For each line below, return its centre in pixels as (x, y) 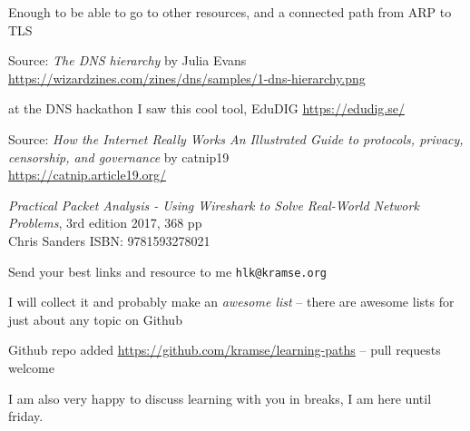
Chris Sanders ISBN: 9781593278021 (109, 240)
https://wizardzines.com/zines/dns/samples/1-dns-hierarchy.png (187, 78)
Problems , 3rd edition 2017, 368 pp (105, 223)
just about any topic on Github (95, 319)
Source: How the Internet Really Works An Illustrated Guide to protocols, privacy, (236, 138)
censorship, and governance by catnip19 (119, 157)
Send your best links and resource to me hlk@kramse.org (168, 271)
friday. (26, 416)
